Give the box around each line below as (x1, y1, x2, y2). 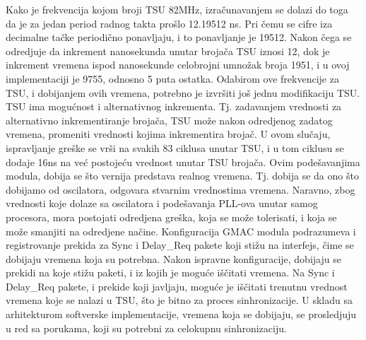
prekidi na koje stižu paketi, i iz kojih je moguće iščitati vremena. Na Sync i (6, 265, 335, 280)
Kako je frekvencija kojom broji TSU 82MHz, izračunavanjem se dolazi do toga (6, 2, 348, 16)
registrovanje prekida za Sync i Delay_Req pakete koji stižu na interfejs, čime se (6, 238, 354, 252)
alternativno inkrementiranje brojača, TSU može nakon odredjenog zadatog (6, 112, 333, 127)
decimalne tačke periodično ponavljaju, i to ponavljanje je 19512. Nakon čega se (6, 30, 352, 45)
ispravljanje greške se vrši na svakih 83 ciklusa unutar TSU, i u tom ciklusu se (6, 140, 344, 155)
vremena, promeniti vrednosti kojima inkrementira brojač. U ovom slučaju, (6, 127, 331, 141)
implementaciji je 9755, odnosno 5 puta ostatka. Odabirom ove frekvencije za (6, 71, 339, 86)
